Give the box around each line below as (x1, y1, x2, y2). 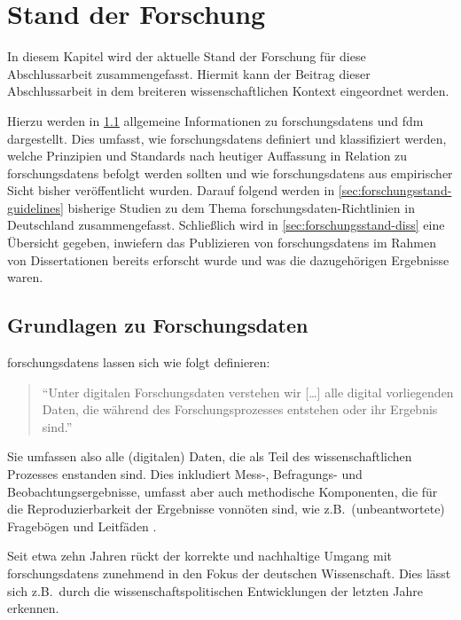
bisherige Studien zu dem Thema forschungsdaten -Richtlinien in (67, 198, 415, 216)
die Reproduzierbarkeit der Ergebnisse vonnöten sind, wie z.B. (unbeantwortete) (7, 499, 445, 518)
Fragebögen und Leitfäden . (7, 516, 157, 535)
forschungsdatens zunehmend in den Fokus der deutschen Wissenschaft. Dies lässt (7, 563, 451, 582)
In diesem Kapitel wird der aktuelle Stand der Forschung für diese (7, 47, 366, 66)
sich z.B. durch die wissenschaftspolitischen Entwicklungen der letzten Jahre (7, 581, 423, 600)
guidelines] (7, 198, 64, 216)
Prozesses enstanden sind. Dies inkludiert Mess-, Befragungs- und (7, 465, 363, 483)
